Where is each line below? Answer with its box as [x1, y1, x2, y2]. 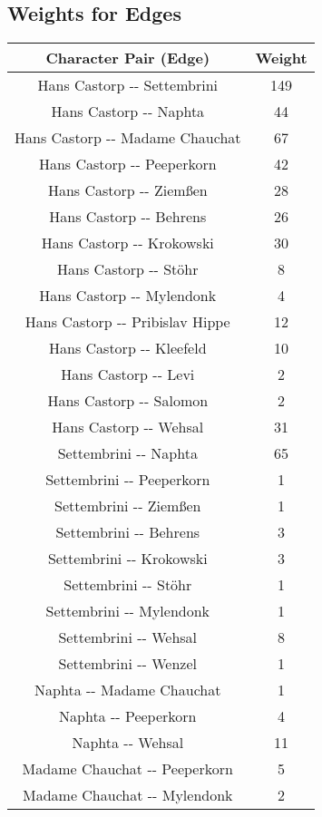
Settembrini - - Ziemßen [54, 495, 201, 517]
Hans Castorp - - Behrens [49, 206, 207, 228]
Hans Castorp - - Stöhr [57, 258, 199, 280]
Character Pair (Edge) [45, 47, 210, 69]
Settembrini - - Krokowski [47, 548, 208, 569]
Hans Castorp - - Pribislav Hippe [24, 311, 230, 333]
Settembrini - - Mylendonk [45, 600, 210, 622]
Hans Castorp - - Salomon [47, 390, 209, 412]
